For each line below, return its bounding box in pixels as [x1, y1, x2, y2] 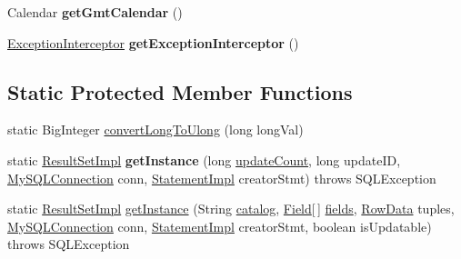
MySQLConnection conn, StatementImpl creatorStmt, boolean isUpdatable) [7, 216, 432, 235]
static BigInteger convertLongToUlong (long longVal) [7, 120, 304, 139]
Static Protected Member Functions [7, 77, 353, 105]
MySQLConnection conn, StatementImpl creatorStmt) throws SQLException [7, 168, 436, 187]
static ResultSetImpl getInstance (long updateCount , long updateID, [7, 150, 401, 169]
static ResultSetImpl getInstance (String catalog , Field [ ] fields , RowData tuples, [7, 199, 455, 218]
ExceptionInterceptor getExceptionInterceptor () [7, 33, 299, 52]
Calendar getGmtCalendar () [7, 3, 183, 21]
